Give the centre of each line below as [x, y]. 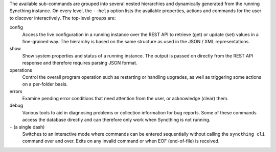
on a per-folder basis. [45, 84]
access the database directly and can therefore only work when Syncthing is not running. [116, 120]
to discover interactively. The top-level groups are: [63, 18]
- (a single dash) [27, 127]
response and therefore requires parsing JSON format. [80, 63]
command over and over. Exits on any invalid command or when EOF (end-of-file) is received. [121, 141]
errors [16, 91]
